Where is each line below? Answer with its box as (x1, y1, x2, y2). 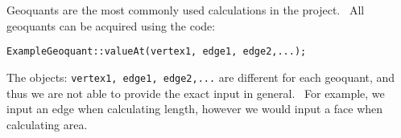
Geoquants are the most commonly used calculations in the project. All (6, 2, 365, 18)
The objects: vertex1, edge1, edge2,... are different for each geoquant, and (6, 68, 395, 85)
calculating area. (6, 116, 88, 132)
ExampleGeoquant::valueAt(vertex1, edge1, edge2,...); (6, 46, 307, 58)
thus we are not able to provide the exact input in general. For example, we (6, 84, 385, 101)
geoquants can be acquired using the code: (6, 17, 216, 34)
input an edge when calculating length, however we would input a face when (6, 100, 383, 117)
